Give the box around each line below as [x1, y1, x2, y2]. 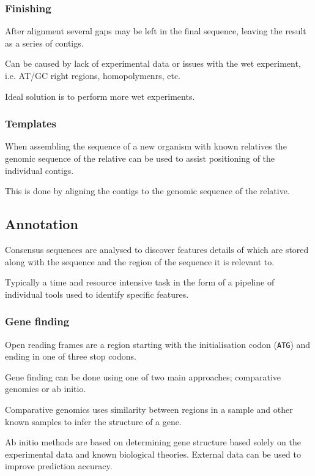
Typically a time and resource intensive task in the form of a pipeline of [5, 276, 275, 289]
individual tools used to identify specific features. [5, 287, 189, 300]
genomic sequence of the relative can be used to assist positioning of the [5, 152, 275, 164]
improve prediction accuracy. [5, 459, 113, 472]
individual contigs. [5, 164, 74, 176]
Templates [5, 116, 56, 131]
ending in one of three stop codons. [5, 350, 136, 363]
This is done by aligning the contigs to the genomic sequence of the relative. [5, 184, 290, 197]
